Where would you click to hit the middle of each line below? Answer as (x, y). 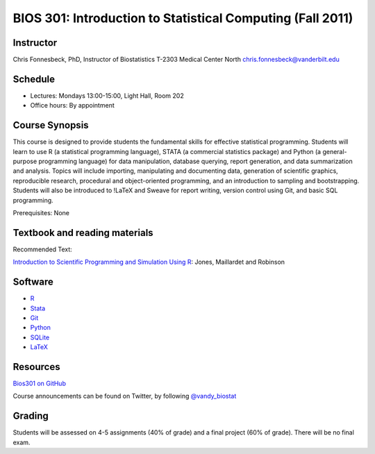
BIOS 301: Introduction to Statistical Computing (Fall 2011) (183, 18)
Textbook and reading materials (83, 233)
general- (335, 151)
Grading (31, 416)
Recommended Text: (42, 249)
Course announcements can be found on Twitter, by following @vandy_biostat (125, 396)
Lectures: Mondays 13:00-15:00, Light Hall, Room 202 (107, 95)
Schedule (34, 79)
